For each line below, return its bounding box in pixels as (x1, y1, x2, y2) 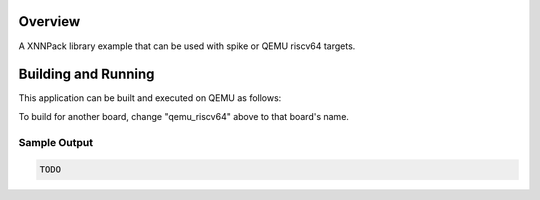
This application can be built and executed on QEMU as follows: (18, 92, 282, 104)
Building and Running (18, 66, 155, 83)
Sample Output (18, 135, 94, 149)
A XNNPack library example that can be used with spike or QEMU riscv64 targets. (18, 40, 356, 52)
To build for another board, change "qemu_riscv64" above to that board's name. (18, 110, 350, 122)
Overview (18, 13, 81, 30)
